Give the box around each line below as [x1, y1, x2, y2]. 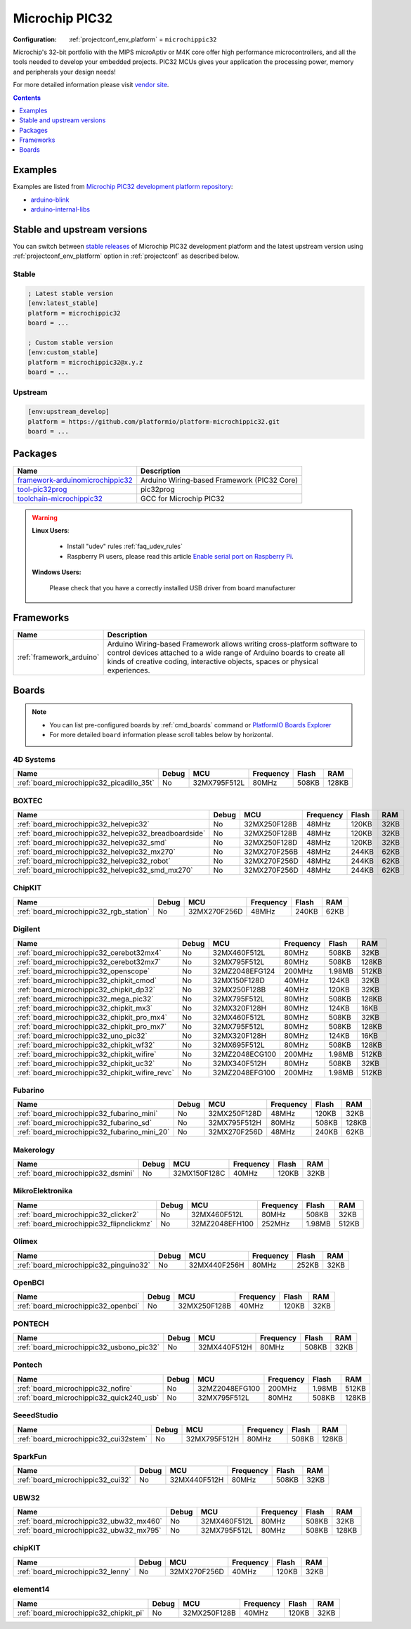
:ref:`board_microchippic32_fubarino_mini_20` [17, 1127, 170, 1137]
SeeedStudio [13, 1410, 58, 1420]
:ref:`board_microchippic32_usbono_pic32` [17, 1342, 160, 1352]
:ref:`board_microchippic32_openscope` [17, 966, 150, 976]
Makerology [13, 1145, 56, 1155]
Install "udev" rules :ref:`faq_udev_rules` [67, 542, 183, 551]
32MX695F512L [212, 1040, 265, 1050]
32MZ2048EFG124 [212, 966, 275, 976]
